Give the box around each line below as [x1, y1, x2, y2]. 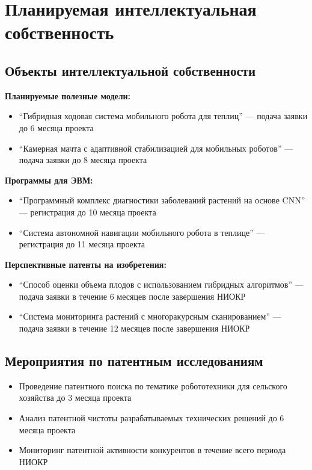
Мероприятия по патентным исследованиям [5, 351, 263, 370]
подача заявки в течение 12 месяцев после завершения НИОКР [19, 322, 250, 335]
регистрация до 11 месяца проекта [19, 238, 145, 250]
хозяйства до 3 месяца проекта [19, 391, 132, 404]
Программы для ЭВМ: [5, 173, 93, 186]
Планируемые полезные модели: [5, 89, 131, 102]
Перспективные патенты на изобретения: [5, 258, 167, 270]
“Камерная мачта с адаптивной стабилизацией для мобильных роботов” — [19, 141, 293, 154]
